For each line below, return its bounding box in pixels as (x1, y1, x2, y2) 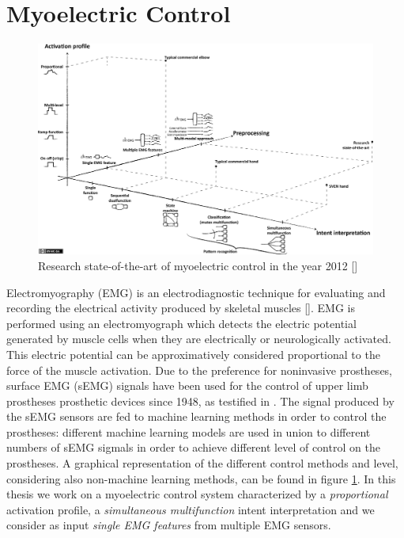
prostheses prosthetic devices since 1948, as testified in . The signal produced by (6, 392, 395, 409)
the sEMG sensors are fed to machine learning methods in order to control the (6, 408, 387, 425)
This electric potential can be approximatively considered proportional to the (6, 345, 380, 362)
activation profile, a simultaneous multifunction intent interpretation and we (6, 501, 375, 517)
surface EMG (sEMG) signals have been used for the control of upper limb (6, 377, 368, 394)
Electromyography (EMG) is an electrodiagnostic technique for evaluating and (6, 284, 386, 300)
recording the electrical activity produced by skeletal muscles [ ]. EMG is (6, 300, 355, 316)
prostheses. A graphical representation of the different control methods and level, (6, 455, 398, 471)
